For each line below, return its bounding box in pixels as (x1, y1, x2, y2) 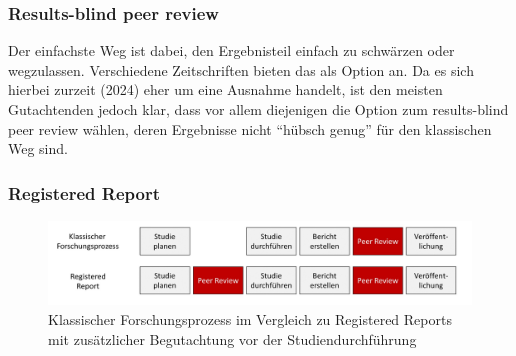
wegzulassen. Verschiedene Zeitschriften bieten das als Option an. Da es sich (8, 59, 474, 80)
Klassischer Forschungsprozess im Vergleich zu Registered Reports (48, 309, 452, 330)
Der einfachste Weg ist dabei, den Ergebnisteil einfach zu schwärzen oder (8, 40, 455, 61)
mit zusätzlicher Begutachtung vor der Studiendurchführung (48, 328, 417, 349)
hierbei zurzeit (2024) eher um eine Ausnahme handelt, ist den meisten (8, 79, 443, 100)
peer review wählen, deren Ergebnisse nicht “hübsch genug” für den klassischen (8, 118, 492, 139)
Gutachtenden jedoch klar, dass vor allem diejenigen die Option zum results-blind (8, 99, 509, 119)
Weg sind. (8, 138, 68, 159)
